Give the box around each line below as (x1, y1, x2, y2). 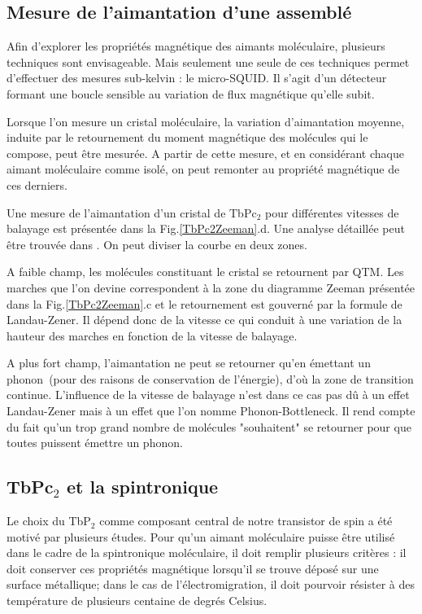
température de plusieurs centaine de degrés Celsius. (7, 592, 268, 609)
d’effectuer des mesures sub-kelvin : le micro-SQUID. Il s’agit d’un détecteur (7, 69, 387, 86)
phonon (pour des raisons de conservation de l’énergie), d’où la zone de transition (7, 370, 414, 387)
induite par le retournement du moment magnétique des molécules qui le (7, 129, 368, 146)
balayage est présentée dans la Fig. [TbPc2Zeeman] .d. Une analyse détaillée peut (7, 220, 405, 237)
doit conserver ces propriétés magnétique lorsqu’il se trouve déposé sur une (7, 559, 379, 577)
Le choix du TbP (7, 512, 91, 529)
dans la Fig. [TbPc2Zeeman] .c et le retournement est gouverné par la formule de (7, 295, 402, 312)
